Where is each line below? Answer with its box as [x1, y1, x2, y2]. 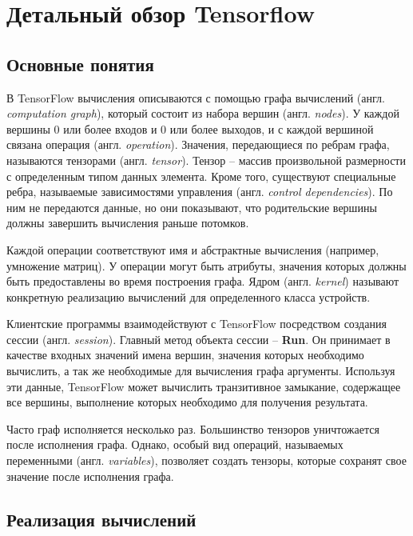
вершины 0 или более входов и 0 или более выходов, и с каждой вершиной [6, 120, 374, 137]
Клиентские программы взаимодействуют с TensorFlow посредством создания [6, 315, 387, 332]
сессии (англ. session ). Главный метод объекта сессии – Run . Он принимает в [6, 330, 391, 347]
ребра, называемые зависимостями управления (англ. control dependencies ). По [6, 183, 393, 200]
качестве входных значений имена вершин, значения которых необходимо [6, 346, 364, 363]
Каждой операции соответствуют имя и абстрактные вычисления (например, [6, 241, 379, 258]
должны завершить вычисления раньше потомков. [6, 214, 249, 231]
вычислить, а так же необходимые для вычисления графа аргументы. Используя [6, 362, 395, 379]
